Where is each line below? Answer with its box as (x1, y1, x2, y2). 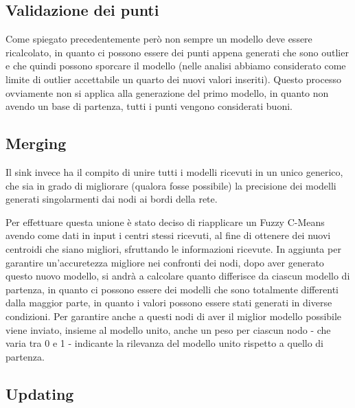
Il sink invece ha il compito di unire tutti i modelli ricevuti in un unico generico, (5, 164, 343, 179)
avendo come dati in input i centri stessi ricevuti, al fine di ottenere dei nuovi (5, 228, 331, 242)
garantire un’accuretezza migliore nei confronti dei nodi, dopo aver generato (5, 255, 324, 269)
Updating (5, 383, 74, 404)
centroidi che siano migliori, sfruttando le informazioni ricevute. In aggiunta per (5, 241, 341, 256)
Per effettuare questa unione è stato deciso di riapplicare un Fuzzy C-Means (5, 214, 325, 229)
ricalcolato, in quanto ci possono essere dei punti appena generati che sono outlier (5, 45, 349, 59)
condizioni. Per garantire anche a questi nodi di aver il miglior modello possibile (5, 308, 342, 323)
